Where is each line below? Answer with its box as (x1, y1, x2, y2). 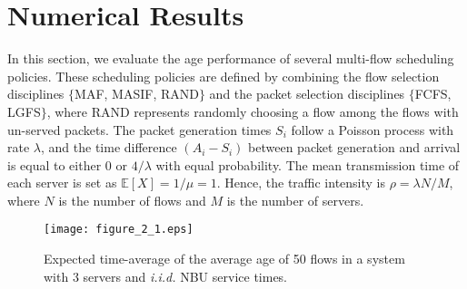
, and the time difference (40, 138, 177, 157)
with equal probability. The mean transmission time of (155, 155, 460, 174)
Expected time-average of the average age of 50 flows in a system (44, 249, 405, 268)
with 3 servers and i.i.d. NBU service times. (44, 266, 288, 285)
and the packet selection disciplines (209, 84, 405, 103)
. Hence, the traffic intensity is (216, 173, 386, 192)
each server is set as (7, 173, 117, 192)
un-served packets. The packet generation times (7, 120, 272, 139)
